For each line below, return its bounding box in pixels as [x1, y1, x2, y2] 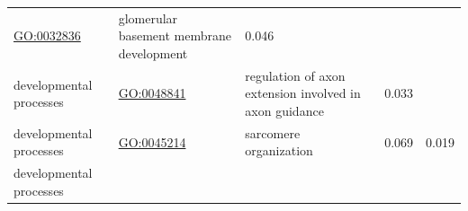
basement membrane [118, 26, 231, 45]
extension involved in [245, 84, 361, 102]
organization [245, 141, 313, 160]
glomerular [118, 8, 178, 27]
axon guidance [245, 101, 324, 119]
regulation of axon [245, 66, 346, 84]
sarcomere [245, 123, 301, 142]
